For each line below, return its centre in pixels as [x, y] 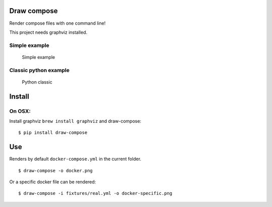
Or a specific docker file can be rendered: [53, 182]
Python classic [37, 82]
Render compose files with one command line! [57, 23]
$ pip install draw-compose [53, 133]
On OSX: [20, 111]
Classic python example [40, 70]
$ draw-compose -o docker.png [56, 170]
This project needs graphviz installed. [48, 32]
